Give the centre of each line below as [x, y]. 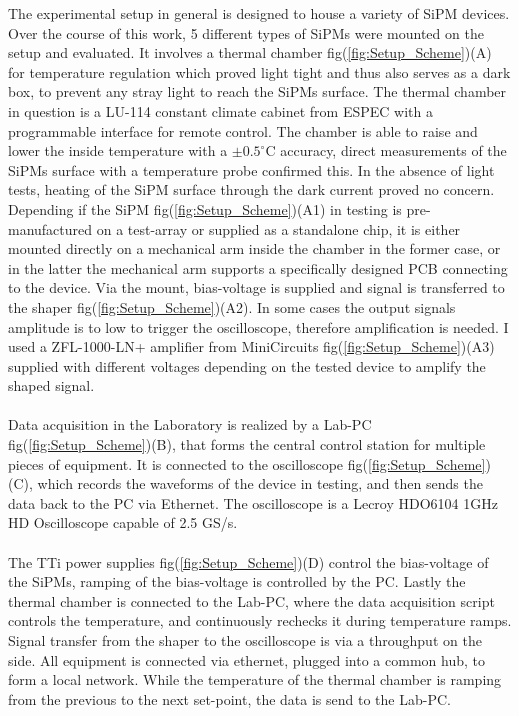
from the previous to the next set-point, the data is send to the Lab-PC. [229, 698]
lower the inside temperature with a [118, 150]
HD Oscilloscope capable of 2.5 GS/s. [123, 522]
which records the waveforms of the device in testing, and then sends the [260, 483]
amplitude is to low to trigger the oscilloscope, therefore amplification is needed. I [258, 326]
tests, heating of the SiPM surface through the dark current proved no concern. [251, 189]
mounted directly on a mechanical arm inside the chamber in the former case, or [254, 248]
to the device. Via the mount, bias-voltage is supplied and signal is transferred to [256, 287]
